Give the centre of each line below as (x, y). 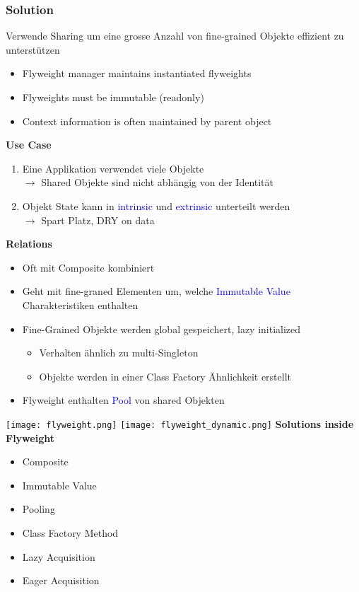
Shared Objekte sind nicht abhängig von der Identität (158, 182)
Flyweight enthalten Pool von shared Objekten (123, 400)
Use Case (29, 145)
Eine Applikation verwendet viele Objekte (113, 168)
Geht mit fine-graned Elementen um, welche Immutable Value (156, 291)
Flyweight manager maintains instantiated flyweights (137, 73)
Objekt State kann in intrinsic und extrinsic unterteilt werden (156, 205)
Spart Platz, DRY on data (98, 220)
